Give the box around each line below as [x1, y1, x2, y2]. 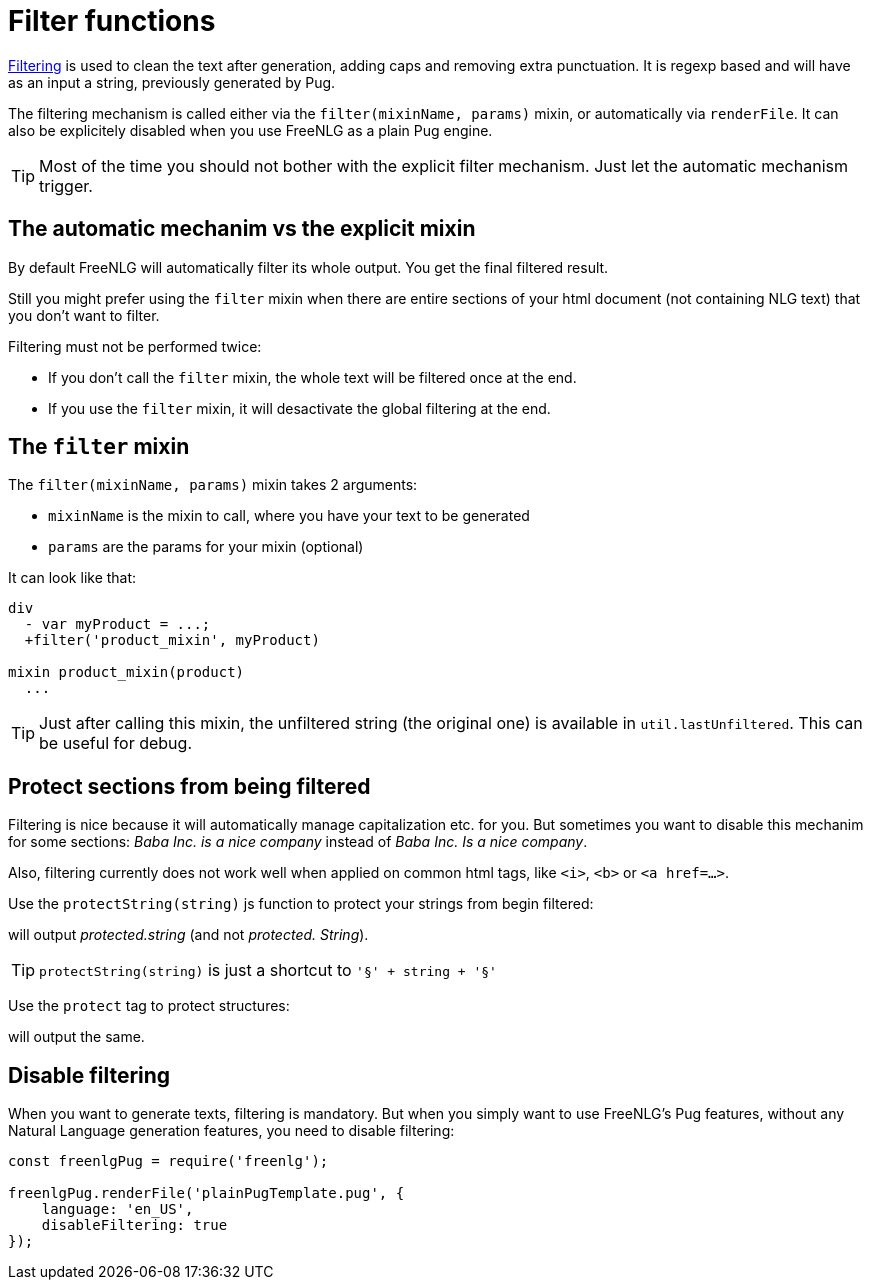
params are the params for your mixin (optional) [48, 538, 364, 556]
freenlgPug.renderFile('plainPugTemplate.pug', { [8, 1185, 405, 1202]
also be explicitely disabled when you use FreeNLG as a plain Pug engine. [8, 121, 493, 139]
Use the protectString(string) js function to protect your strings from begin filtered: [8, 895, 594, 913]
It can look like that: [8, 569, 137, 587]
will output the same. [8, 1028, 145, 1046]
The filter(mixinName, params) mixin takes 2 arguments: [8, 476, 418, 494]
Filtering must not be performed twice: [8, 337, 262, 355]
